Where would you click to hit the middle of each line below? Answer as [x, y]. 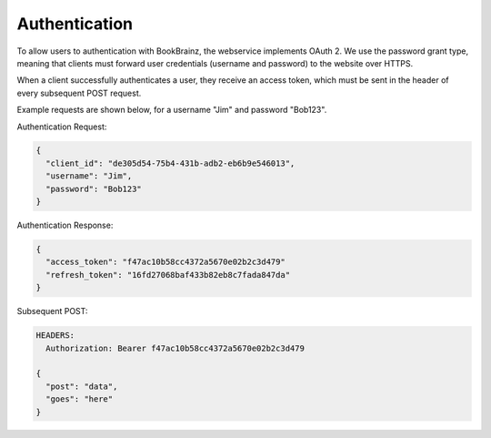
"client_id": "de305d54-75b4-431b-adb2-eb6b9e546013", [170, 163]
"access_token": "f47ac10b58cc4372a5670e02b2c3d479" [165, 262]
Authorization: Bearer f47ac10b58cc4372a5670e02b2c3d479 [175, 348]
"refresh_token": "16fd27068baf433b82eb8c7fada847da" [168, 275]
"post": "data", [82, 386]
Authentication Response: [65, 225]
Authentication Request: [62, 127]
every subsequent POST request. [79, 93]
